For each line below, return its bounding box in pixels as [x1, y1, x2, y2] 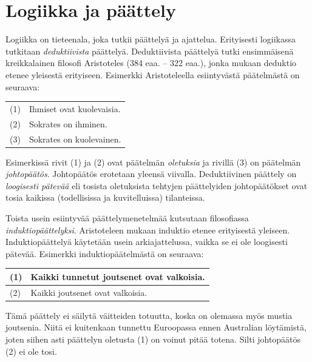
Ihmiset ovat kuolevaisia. [29, 102, 121, 115]
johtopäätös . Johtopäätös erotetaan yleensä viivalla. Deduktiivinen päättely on [5, 167, 297, 180]
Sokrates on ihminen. [29, 117, 107, 130]
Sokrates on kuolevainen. [29, 132, 121, 145]
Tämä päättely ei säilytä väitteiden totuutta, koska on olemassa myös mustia [5, 309, 293, 321]
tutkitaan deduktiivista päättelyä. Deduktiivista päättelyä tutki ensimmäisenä [5, 44, 294, 57]
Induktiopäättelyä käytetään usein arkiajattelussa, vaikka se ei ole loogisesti [5, 235, 288, 248]
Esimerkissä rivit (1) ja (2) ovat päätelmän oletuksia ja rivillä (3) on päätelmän [5, 155, 301, 168]
